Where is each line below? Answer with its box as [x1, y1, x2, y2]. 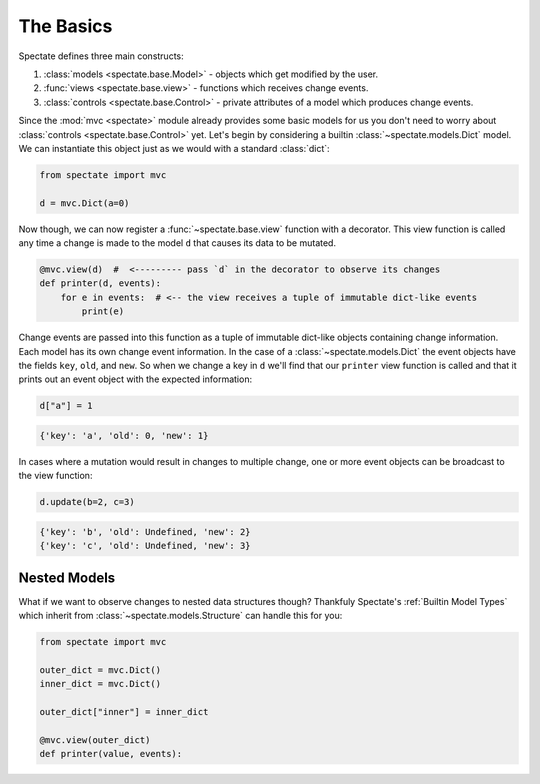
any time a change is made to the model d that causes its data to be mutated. [18, 237, 337, 249]
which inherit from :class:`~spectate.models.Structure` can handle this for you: [18, 610, 343, 622]
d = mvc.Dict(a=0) [39, 197, 130, 209]
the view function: [18, 470, 93, 482]
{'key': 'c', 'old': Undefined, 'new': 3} [39, 540, 251, 552]
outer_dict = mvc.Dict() [39, 664, 162, 675]
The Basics [18, 15, 113, 37]
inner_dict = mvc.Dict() [39, 678, 162, 690]
